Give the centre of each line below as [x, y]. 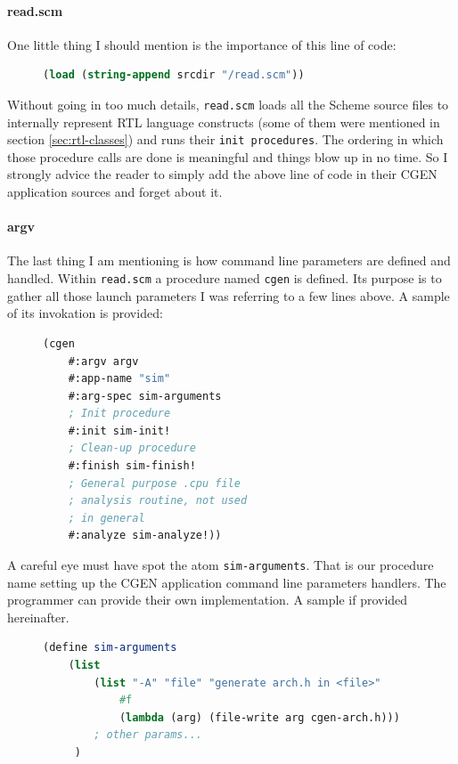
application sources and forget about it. [115, 192]
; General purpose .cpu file [154, 483]
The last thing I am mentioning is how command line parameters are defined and [229, 260]
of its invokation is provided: [85, 313]
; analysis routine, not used [158, 501]
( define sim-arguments [110, 648]
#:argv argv [103, 361]
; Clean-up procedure [132, 448]
